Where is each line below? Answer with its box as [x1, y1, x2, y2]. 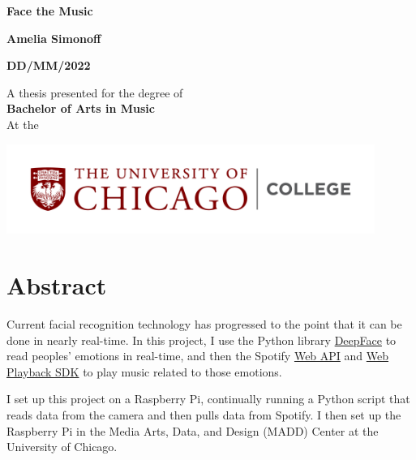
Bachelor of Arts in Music [6, 100, 155, 117]
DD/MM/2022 [6, 57, 91, 74]
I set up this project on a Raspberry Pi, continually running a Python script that [6, 390, 410, 407]
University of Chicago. [6, 438, 118, 455]
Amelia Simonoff [6, 29, 101, 46]
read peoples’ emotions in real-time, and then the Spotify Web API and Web [6, 347, 389, 364]
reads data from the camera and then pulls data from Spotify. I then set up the [6, 406, 401, 423]
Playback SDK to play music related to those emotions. [6, 363, 282, 380]
